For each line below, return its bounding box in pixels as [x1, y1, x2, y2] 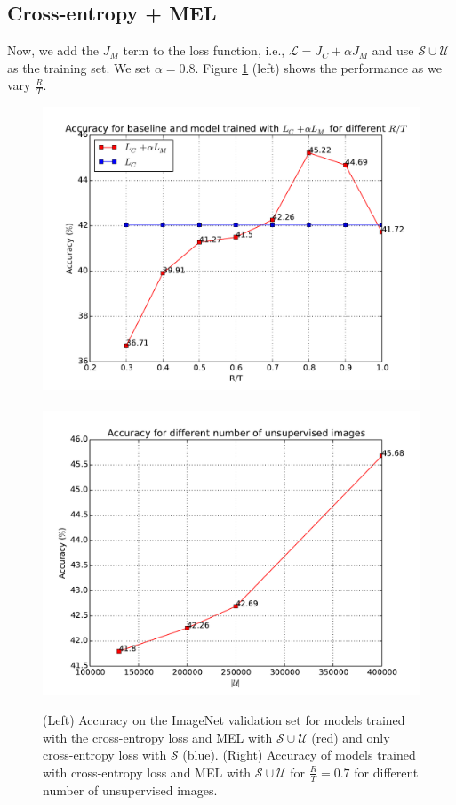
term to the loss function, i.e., [123, 41, 285, 60]
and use [372, 41, 414, 60]
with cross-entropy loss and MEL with [43, 762, 252, 781]
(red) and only [311, 728, 390, 746]
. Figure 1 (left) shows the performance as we [195, 58, 442, 77]
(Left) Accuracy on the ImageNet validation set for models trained [43, 711, 405, 728]
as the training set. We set [7, 58, 151, 77]
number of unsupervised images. [43, 780, 218, 799]
